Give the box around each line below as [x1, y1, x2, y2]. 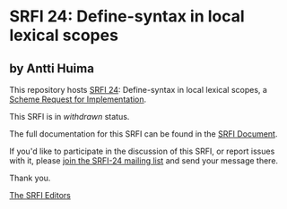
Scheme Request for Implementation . [9, 94, 147, 104]
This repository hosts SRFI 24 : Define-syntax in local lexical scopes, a [9, 85, 267, 95]
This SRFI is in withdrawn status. [9, 112, 130, 121]
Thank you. [9, 172, 51, 183]
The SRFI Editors [9, 190, 72, 200]
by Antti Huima [9, 61, 94, 76]
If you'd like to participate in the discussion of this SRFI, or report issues [9, 146, 275, 156]
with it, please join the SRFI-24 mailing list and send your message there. [9, 155, 279, 166]
